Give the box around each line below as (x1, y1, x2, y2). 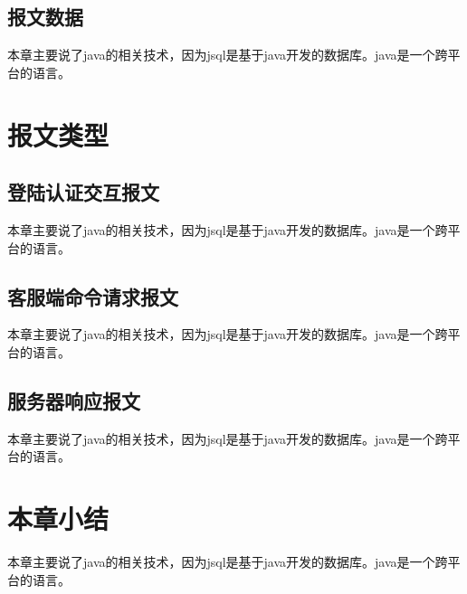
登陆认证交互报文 (7, 178, 159, 206)
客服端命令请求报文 (7, 282, 178, 310)
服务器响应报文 (7, 386, 140, 414)
